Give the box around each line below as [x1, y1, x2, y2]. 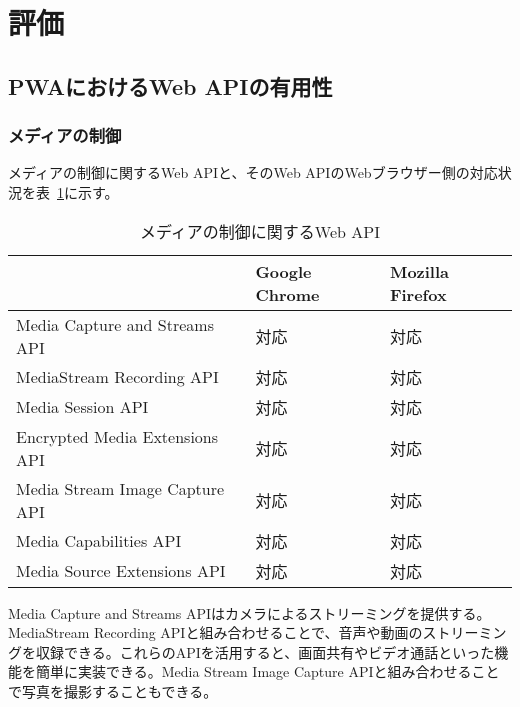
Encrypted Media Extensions [16, 424, 219, 448]
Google [255, 259, 312, 283]
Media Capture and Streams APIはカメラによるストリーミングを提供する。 [8, 602, 491, 623]
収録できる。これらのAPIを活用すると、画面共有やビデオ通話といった [35, 641, 495, 662]
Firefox [389, 282, 447, 306]
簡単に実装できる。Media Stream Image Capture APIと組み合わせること [35, 661, 500, 682]
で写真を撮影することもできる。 [8, 680, 218, 701]
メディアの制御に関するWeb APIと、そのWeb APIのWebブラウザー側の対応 [8, 162, 498, 183]
